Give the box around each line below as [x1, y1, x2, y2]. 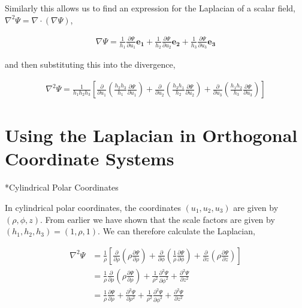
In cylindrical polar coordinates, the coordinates [5, 201, 181, 213]
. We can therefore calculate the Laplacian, [98, 225, 255, 237]
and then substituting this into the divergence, [5, 58, 176, 71]
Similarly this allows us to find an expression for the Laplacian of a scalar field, [5, 2, 296, 14]
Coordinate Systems [5, 146, 174, 171]
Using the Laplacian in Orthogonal [5, 123, 298, 147]
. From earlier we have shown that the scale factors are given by [40, 213, 275, 225]
